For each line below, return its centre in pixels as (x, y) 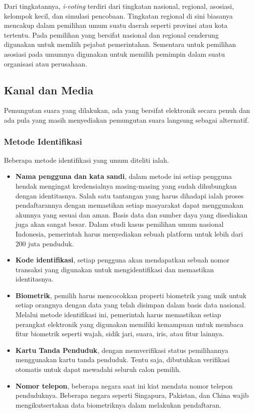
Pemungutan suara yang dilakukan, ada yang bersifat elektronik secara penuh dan (127, 110)
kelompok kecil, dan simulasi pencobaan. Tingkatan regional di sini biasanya (118, 15)
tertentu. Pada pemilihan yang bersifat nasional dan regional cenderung (111, 34)
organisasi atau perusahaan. (46, 63)
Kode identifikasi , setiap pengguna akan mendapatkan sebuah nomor (122, 260)
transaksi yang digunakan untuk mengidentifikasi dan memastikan (115, 269)
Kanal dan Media (49, 90)
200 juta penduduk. (45, 243)
